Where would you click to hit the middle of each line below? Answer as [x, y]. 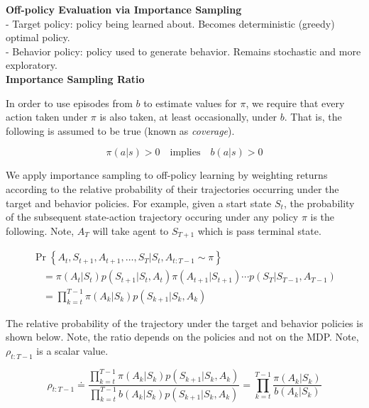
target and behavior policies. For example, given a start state [139, 203]
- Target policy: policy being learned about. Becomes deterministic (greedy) [170, 23]
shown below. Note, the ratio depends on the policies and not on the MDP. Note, [182, 337]
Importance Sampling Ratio [75, 78]
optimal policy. [38, 37]
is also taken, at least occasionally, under [188, 117]
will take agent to [131, 230]
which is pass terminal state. [259, 230]
